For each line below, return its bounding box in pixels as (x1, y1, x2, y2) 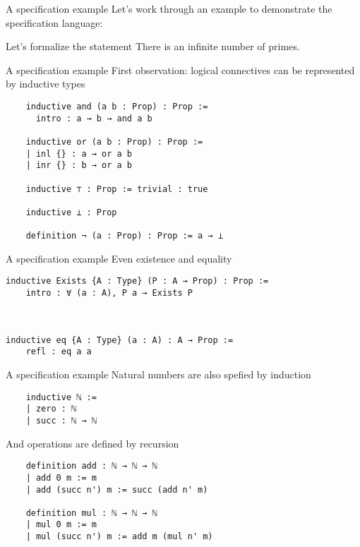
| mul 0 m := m (25, 519, 97, 530)
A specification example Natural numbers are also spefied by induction (6, 367, 311, 382)
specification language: (6, 15, 103, 30)
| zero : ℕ (25, 404, 77, 414)
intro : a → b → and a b (35, 113, 152, 124)
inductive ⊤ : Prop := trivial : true (25, 184, 208, 194)
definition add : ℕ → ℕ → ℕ (25, 461, 157, 471)
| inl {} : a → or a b (25, 148, 132, 159)
